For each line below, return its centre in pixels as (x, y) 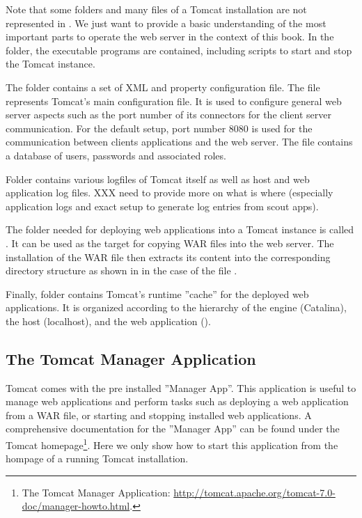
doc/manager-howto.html (76, 506)
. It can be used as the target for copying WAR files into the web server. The (170, 243)
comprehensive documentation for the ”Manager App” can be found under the (173, 429)
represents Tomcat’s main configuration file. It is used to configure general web (174, 101)
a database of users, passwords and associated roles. (116, 155)
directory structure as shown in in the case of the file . (121, 270)
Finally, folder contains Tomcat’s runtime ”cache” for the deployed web (157, 293)
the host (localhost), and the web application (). (108, 321)
